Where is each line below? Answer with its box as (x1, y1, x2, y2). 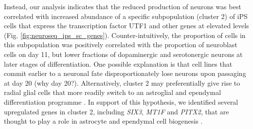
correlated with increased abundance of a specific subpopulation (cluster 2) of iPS (4, 11, 248, 21)
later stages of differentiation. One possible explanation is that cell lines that (4, 58, 233, 69)
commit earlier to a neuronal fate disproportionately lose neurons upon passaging (4, 68, 246, 78)
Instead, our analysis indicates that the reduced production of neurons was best (4, 1, 241, 11)
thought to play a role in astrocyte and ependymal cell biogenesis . (4, 116, 203, 126)
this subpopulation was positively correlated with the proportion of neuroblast (4, 39, 237, 50)
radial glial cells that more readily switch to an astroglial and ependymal (4, 87, 221, 97)
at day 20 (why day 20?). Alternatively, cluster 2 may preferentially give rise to (4, 77, 240, 88)
